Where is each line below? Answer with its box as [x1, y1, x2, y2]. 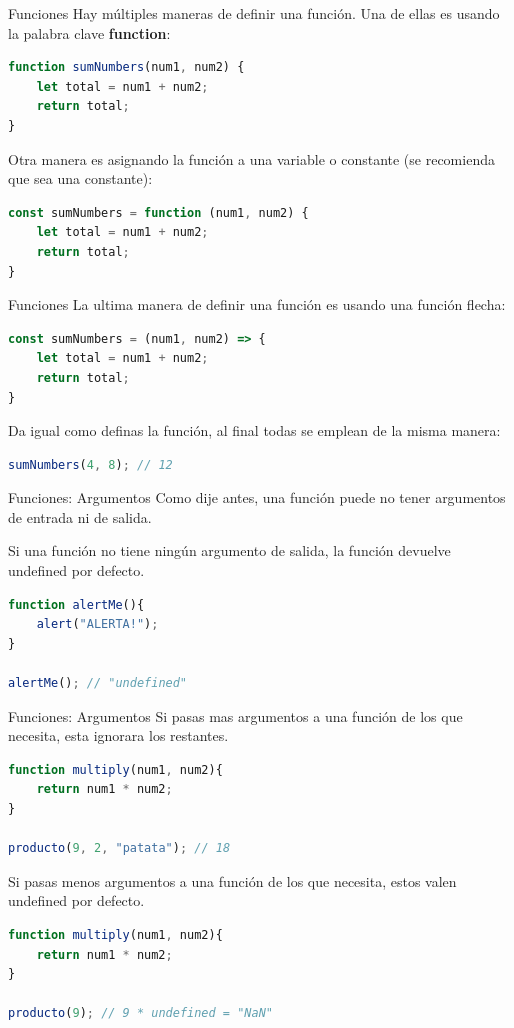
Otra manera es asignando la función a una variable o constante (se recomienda [8, 148, 495, 169]
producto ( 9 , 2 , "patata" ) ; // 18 [8, 841, 231, 856]
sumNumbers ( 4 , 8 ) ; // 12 [8, 457, 173, 472]
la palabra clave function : [8, 22, 171, 43]
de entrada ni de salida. [8, 506, 152, 527]
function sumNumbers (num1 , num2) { [8, 60, 245, 75]
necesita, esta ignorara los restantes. [8, 725, 229, 746]
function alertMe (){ [8, 597, 145, 612]
